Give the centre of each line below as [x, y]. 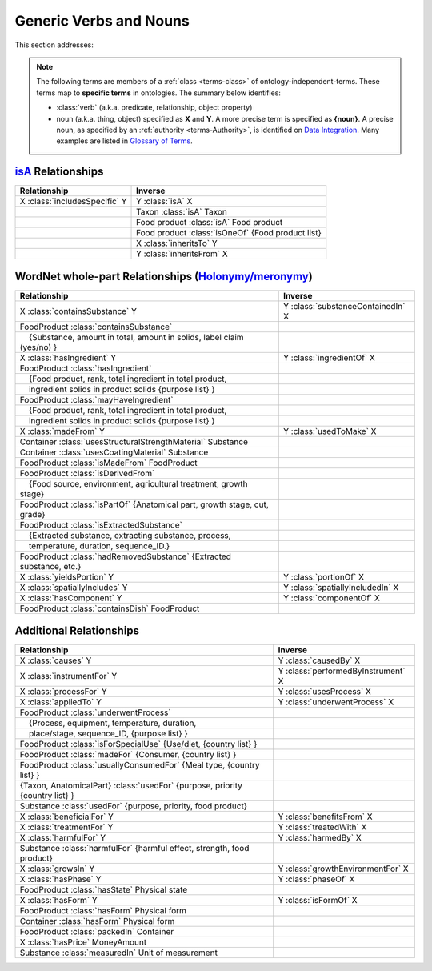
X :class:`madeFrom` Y [62, 431]
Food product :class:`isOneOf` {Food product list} [229, 233]
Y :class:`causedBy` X [319, 660]
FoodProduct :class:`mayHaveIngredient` [96, 399]
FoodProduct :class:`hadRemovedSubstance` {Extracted [126, 556]
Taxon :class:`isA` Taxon [182, 212]
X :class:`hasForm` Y [58, 901]
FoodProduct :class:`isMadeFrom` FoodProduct [108, 463]
